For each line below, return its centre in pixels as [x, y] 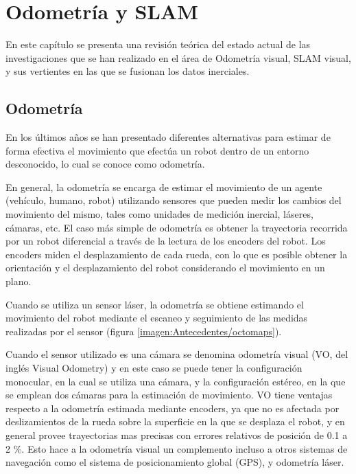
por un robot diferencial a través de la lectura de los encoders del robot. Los [166, 241]
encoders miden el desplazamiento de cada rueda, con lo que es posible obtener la [177, 254]
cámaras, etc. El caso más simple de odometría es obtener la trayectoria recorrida [177, 227]
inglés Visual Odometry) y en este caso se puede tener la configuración [154, 368]
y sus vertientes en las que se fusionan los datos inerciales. [128, 71]
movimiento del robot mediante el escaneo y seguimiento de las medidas [157, 318]
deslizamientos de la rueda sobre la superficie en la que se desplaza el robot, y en [175, 421]
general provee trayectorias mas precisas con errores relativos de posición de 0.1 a [177, 434]
